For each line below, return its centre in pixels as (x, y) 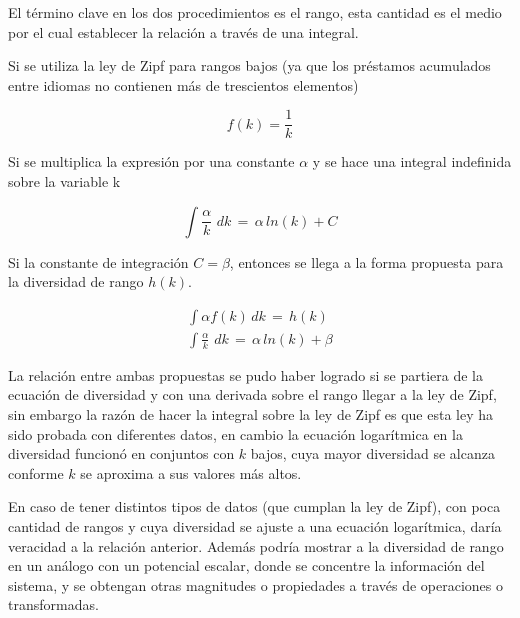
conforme (36, 472)
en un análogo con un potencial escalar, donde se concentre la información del (246, 565)
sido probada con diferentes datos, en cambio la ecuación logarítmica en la (235, 433)
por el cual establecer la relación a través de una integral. (183, 31)
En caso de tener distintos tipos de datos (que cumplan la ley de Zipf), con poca (254, 506)
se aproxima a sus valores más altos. (191, 472)
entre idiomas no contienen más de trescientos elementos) (183, 84)
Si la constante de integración (98, 261)
